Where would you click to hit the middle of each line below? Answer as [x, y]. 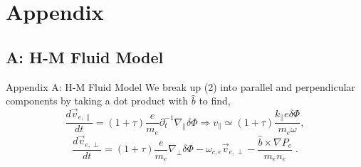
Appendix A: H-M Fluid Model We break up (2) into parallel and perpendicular [180, 86]
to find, [215, 101]
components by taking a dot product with [97, 101]
